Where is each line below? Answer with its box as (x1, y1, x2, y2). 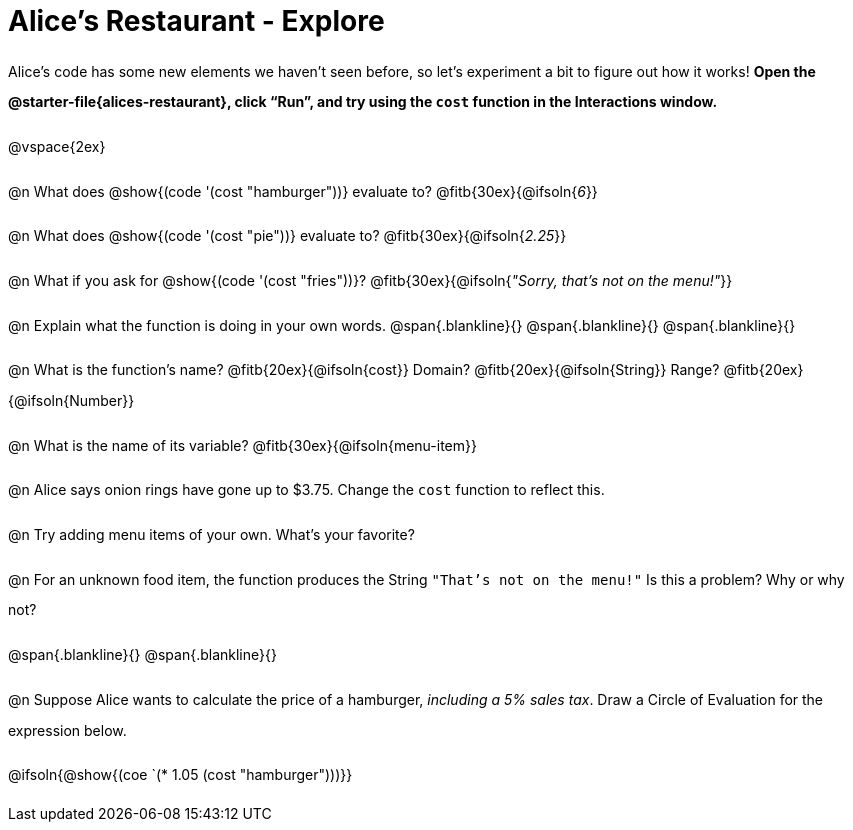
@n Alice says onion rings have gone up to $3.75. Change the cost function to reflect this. (8, 481, 605, 499)
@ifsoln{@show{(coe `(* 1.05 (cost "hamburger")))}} (8, 766, 353, 784)
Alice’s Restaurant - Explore (8, 4, 385, 38)
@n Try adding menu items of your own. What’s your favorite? (8, 526, 415, 544)
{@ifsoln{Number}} (8, 392, 135, 410)
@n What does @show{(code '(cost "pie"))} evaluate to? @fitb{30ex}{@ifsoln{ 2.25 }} (8, 227, 567, 245)
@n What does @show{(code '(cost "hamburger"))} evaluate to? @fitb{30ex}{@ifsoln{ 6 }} (8, 182, 598, 200)
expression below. (8, 721, 127, 739)
